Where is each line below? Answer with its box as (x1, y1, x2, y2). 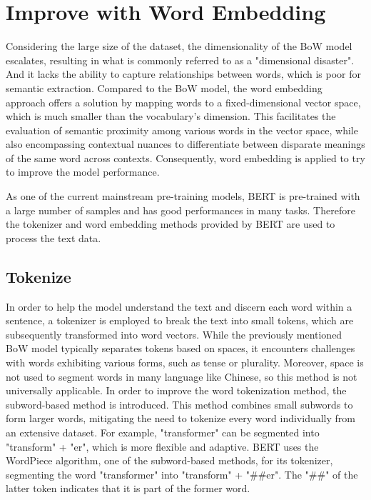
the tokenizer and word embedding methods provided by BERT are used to (6, 216, 335, 231)
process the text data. (6, 230, 101, 245)
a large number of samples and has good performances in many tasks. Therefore (6, 202, 355, 217)
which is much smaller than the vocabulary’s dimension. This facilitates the (6, 109, 336, 124)
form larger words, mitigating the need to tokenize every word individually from (6, 411, 355, 426)
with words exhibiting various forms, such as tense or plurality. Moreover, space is (6, 355, 364, 370)
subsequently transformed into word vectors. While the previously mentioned (6, 326, 342, 341)
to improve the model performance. (6, 164, 160, 179)
